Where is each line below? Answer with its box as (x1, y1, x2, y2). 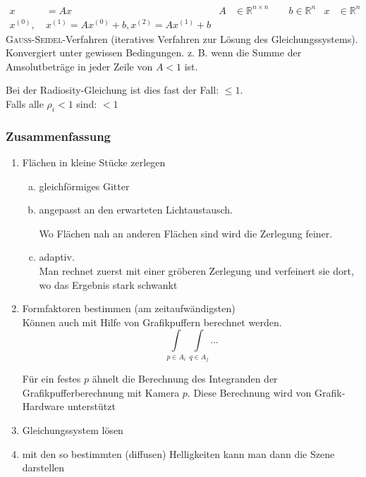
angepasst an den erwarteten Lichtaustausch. (39, 202, 233, 217)
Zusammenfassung (6, 127, 111, 144)
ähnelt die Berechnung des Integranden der (92, 371, 278, 386)
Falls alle (6, 96, 44, 111)
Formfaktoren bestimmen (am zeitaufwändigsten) (22, 301, 236, 316)
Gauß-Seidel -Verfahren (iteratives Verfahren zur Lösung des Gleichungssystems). (6, 31, 358, 46)
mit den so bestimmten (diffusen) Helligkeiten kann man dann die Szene (22, 446, 335, 461)
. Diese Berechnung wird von (187, 385, 312, 399)
